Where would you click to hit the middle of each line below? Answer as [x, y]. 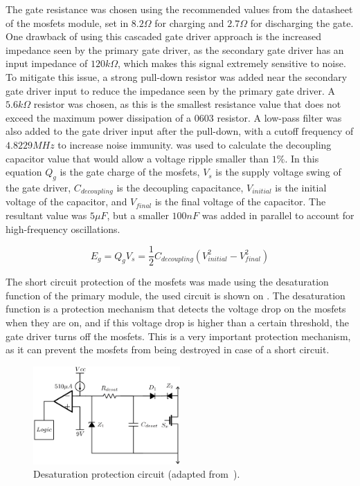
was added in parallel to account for [278, 215]
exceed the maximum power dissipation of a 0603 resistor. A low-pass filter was [174, 117]
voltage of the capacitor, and [66, 202]
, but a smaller [138, 215]
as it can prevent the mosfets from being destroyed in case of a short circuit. [168, 349]
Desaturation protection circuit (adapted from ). [137, 474]
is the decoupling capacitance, [180, 187]
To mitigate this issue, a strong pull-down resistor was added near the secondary [177, 76]
